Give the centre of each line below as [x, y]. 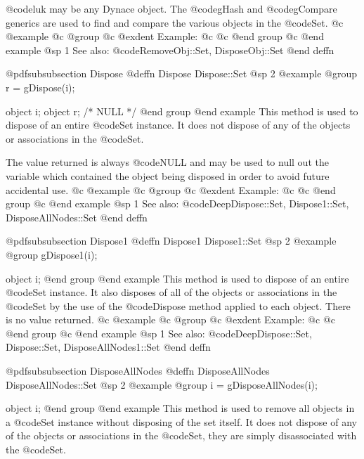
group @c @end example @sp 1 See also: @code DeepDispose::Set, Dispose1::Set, [177, 203]
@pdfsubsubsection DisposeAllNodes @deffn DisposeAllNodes [138, 371]
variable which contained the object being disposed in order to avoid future [168, 175]
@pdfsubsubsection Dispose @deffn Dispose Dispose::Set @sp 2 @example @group [181, 73]
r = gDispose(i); [40, 87]
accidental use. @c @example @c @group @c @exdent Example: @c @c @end [171, 189]
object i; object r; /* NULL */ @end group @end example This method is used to [182, 111]
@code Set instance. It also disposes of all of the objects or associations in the [171, 292]
